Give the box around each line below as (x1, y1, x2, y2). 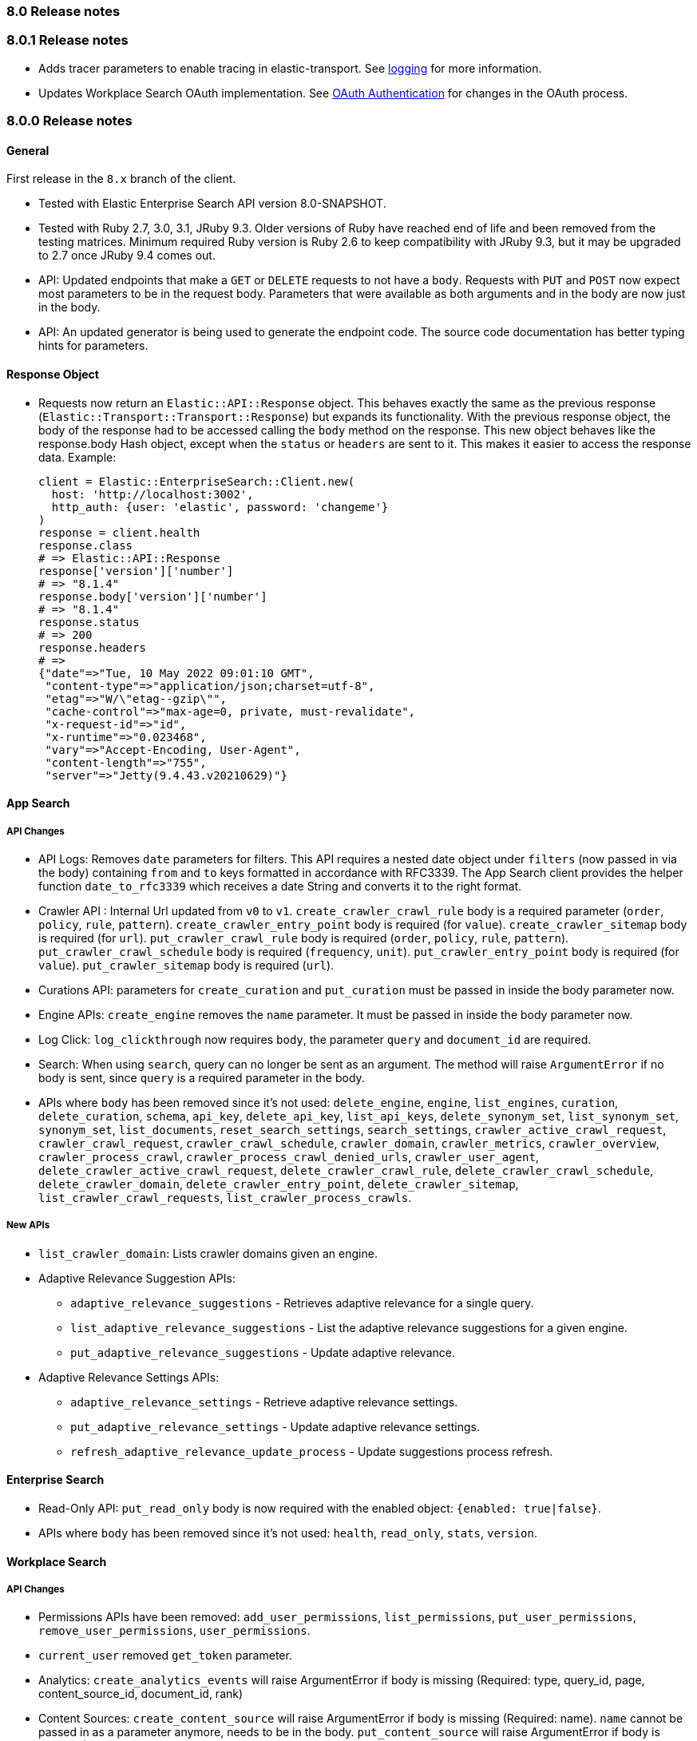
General (6, 143, 50, 157)
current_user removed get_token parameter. (38, 1648, 292, 1663)
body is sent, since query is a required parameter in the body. (38, 1070, 365, 1085)
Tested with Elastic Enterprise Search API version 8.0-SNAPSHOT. (38, 196, 386, 211)
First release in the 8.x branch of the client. (6, 172, 236, 186)
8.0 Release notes (6, 3, 121, 19)
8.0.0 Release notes (6, 113, 133, 129)
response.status (38, 615, 140, 629)
